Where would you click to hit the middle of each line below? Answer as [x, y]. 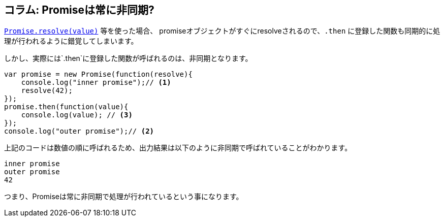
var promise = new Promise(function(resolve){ [98, 74]
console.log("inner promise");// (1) [96, 83]
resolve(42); [47, 91]
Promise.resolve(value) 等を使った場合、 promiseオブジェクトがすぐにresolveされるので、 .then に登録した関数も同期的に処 [222, 31]
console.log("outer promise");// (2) [79, 131]
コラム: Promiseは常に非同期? [79, 10]
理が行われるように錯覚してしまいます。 [71, 41]
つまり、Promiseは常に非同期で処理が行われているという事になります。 [124, 197]
